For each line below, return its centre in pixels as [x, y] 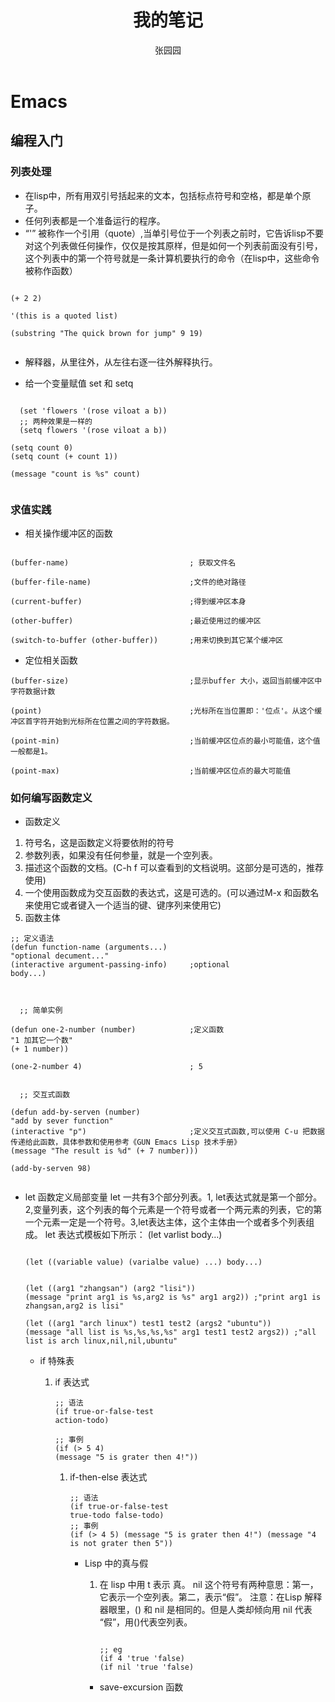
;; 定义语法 [32, 939]
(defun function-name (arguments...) [89, 947]
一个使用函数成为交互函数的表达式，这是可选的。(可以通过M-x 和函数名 [172, 893]
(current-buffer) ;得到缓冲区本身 [128, 601]
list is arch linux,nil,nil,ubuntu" [101, 1341]
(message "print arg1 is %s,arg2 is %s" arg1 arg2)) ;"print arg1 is [173, 1297]
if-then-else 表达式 [108, 1477]
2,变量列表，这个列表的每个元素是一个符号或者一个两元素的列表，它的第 [173, 1210]
